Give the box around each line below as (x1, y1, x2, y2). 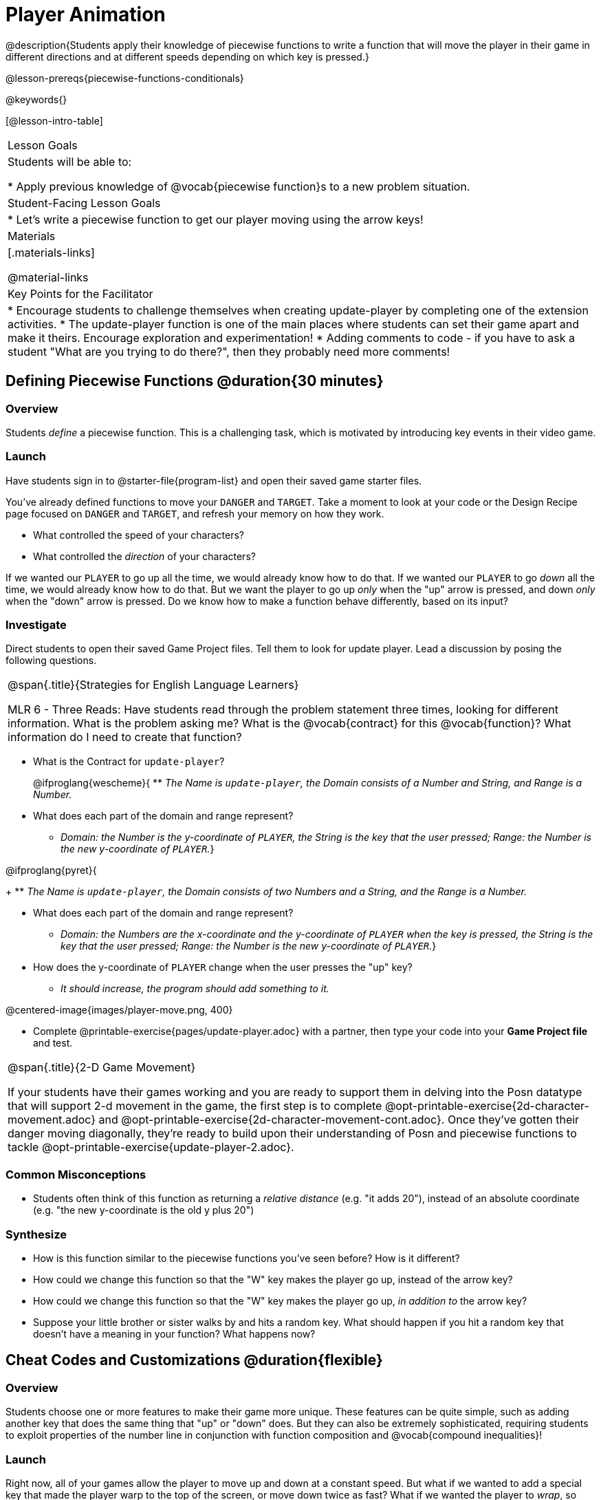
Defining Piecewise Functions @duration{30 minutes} (6, 372, 384, 390)
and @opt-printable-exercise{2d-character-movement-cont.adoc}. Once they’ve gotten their (98, 1113, 580, 1127)
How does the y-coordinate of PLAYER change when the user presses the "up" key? (33, 961, 413, 974)
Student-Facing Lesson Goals (8, 195, 161, 210)
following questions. (6, 654, 97, 667)
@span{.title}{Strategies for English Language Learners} (8, 678, 299, 692)
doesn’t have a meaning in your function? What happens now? (33, 1327, 316, 1340)
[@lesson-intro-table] (6, 114, 103, 127)
